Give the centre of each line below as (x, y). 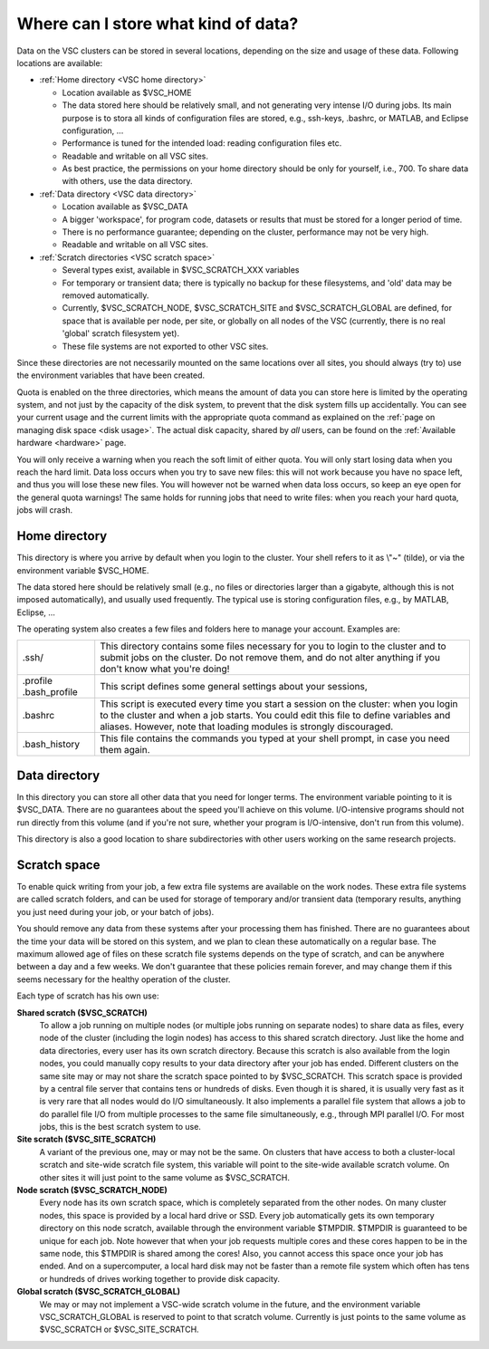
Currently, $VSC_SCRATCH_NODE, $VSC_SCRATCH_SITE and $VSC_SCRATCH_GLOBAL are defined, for (257, 308)
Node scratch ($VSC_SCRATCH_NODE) (92, 1190)
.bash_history (51, 745)
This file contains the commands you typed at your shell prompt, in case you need (275, 738)
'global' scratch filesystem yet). (121, 333)
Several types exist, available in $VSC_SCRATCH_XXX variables (181, 270)
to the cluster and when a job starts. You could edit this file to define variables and (275, 716)
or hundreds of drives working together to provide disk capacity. (160, 1278)
